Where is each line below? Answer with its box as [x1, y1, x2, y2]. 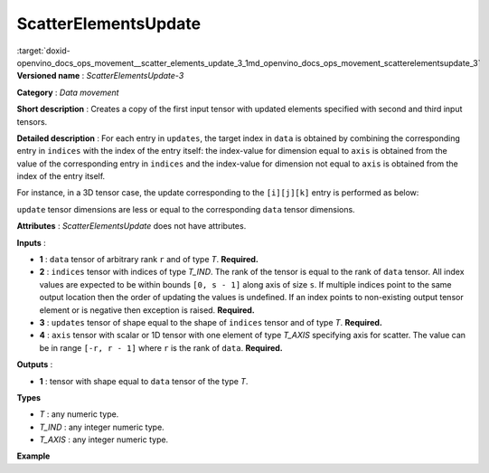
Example [16, 450, 51, 461]
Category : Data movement [16, 87, 119, 98]
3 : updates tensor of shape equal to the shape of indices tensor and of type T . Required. [39, 317, 383, 327]
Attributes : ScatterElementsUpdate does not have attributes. [16, 221, 247, 232]
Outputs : [16, 359, 53, 370]
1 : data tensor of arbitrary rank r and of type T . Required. [39, 254, 259, 265]
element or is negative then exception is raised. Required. [39, 304, 255, 316]
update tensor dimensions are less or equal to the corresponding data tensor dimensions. [16, 203, 356, 214]
